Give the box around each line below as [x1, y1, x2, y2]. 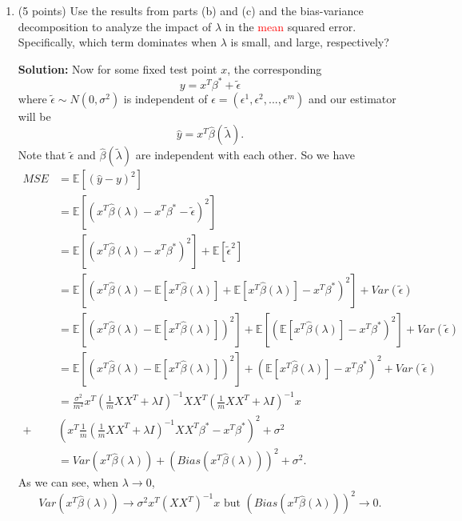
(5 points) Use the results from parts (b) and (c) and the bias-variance [18, 2, 364, 18]
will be [18, 107, 51, 124]
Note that [18, 146, 66, 163]
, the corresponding [227, 60, 322, 77]
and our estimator [308, 90, 396, 106]
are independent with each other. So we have [135, 146, 356, 163]
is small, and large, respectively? [230, 34, 389, 50]
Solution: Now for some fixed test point [18, 60, 217, 77]
